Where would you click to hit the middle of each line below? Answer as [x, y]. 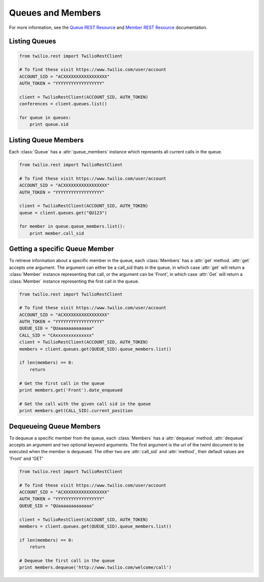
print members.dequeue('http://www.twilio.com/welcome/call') [95, 568]
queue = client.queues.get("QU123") [63, 213]
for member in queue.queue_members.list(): [72, 226]
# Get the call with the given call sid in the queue [85, 404]
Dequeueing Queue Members [55, 426]
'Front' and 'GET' [26, 459]
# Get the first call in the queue [62, 383]
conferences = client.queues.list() [63, 104]
